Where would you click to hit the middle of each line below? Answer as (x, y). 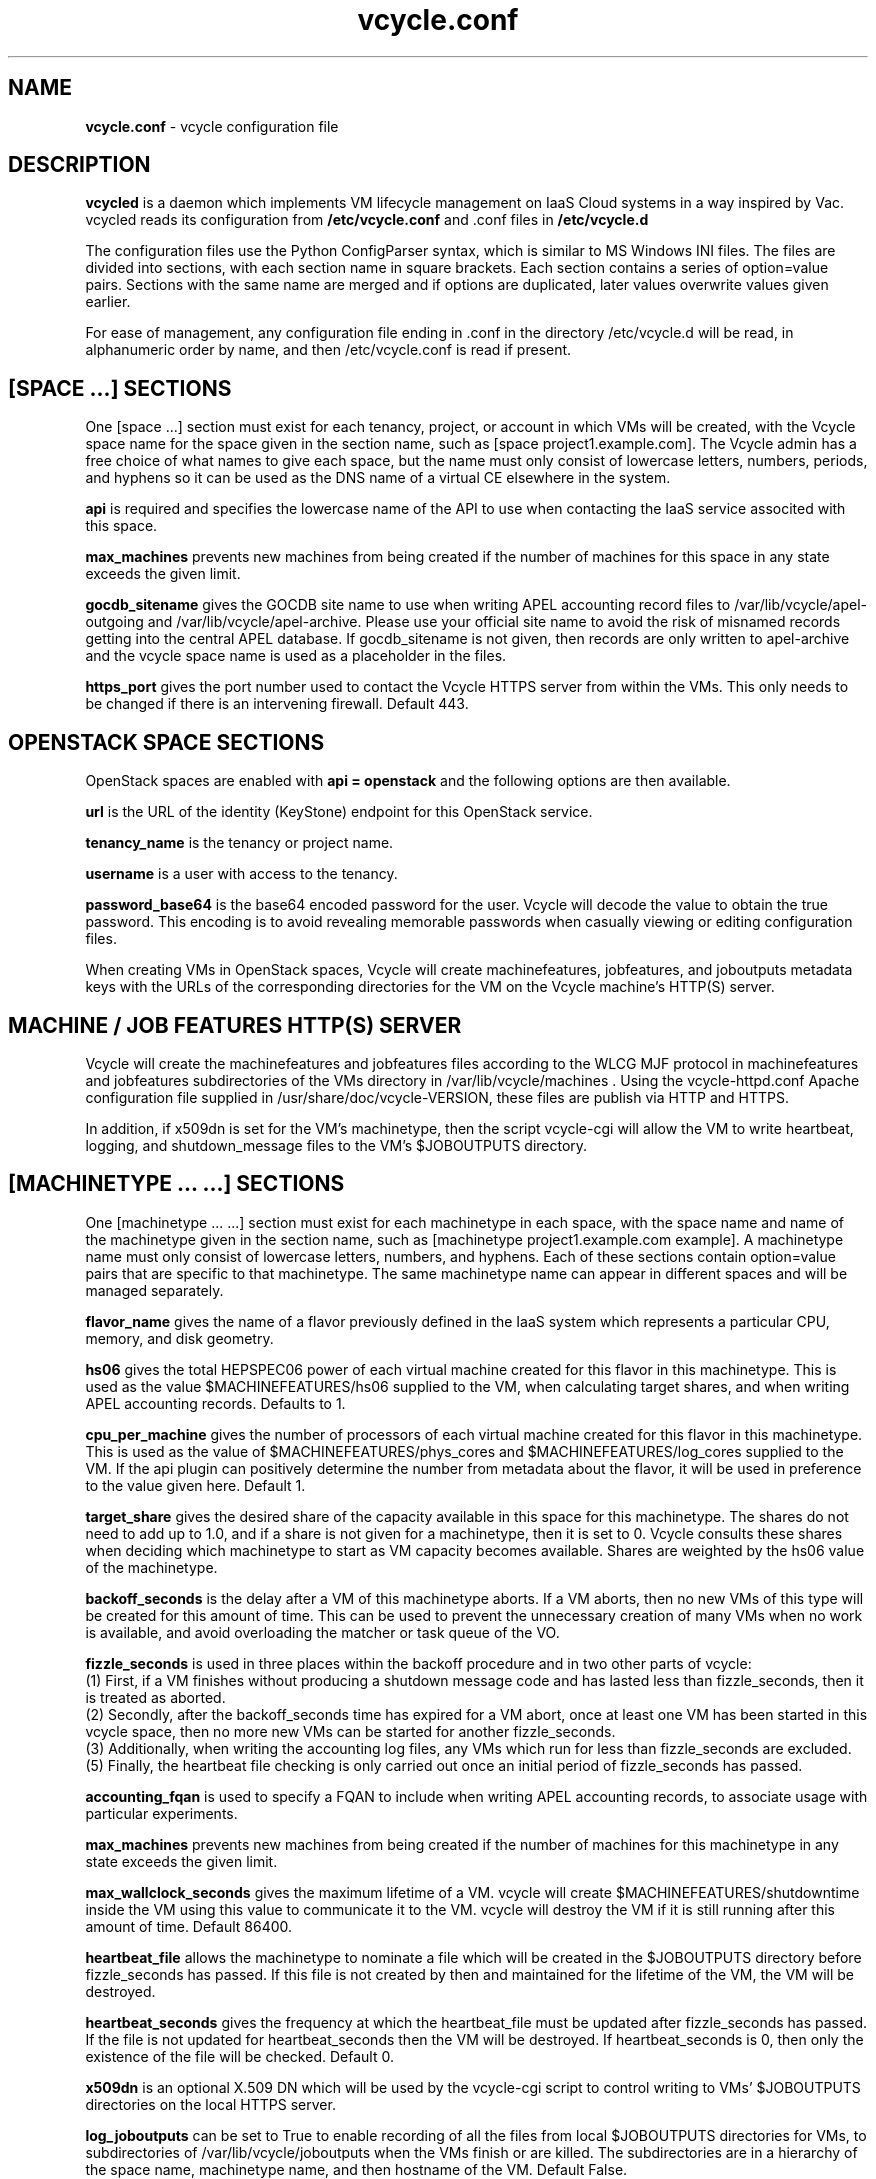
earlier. (108, 302)
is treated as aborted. (155, 1697)
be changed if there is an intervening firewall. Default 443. (277, 704)
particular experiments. (161, 1813)
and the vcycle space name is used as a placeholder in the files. (296, 656)
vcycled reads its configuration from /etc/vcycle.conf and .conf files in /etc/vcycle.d (367, 220)
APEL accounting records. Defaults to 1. (215, 1403)
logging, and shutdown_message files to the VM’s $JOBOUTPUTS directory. (336, 1145)
